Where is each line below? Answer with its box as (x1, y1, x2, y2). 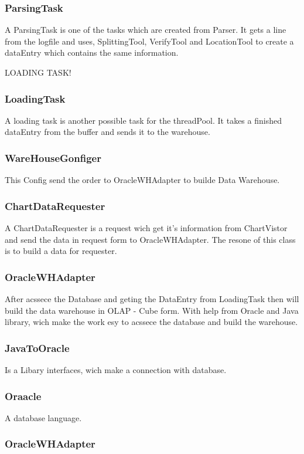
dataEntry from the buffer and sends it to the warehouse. (5, 126, 210, 138)
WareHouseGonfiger (5, 150, 101, 165)
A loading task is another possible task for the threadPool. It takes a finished (5, 114, 282, 126)
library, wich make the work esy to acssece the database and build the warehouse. (5, 316, 298, 328)
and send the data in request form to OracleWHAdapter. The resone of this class (5, 233, 296, 245)
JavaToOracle (5, 340, 70, 355)
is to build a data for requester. (5, 245, 117, 257)
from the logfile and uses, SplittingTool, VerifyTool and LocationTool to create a (5, 35, 294, 47)
